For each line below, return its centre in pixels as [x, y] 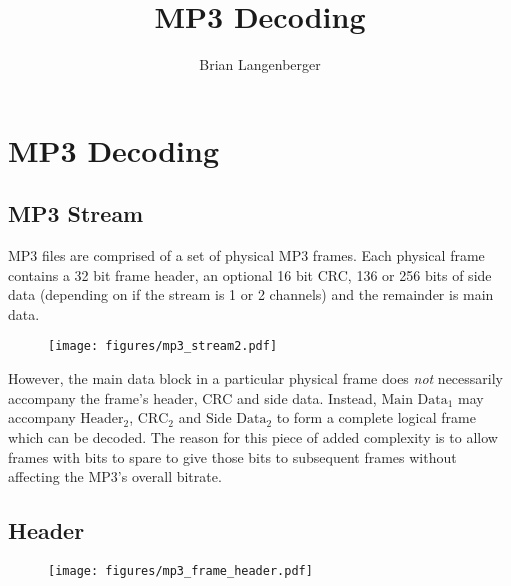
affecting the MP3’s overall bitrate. [115, 476]
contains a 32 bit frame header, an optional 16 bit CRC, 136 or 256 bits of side [250, 274]
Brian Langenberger [260, 64]
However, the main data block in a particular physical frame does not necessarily [255, 378]
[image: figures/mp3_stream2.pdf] [163, 346]
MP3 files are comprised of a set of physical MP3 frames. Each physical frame [246, 255]
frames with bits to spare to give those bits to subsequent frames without [232, 456]
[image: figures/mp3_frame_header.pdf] [180, 570]
